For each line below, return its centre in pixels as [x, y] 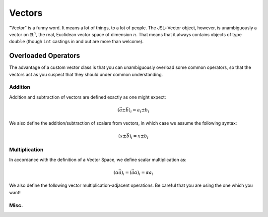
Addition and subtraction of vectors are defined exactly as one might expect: [88, 97]
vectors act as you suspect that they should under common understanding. [86, 74]
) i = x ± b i [139, 136]
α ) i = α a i [144, 173]
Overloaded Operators [45, 56]
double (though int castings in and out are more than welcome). [76, 42]
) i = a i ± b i [139, 110]
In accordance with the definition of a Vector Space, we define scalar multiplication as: [98, 160]
